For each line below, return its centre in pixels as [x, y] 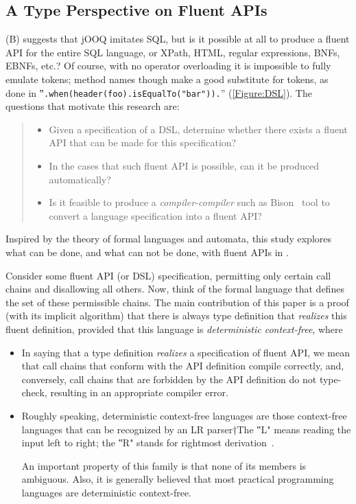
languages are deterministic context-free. [106, 492]
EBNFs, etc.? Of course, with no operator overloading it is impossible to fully [168, 66]
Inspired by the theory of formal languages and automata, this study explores [169, 239]
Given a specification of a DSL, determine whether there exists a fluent [198, 129]
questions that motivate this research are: [93, 106]
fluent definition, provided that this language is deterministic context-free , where [174, 329]
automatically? [80, 179]
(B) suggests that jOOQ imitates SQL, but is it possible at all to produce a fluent [178, 39]
